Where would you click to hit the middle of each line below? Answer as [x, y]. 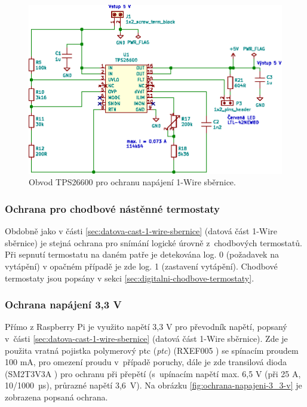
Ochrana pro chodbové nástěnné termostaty [113, 208]
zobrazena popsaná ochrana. [56, 397]
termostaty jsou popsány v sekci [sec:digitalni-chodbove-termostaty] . [130, 278]
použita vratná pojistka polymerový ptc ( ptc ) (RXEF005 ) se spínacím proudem [152, 350]
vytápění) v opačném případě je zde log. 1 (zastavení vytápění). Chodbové [141, 266]
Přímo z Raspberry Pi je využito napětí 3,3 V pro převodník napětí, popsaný [146, 327]
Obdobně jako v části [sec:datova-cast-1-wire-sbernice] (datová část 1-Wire [141, 231]
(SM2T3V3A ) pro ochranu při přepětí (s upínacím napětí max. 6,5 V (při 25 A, [153, 373]
